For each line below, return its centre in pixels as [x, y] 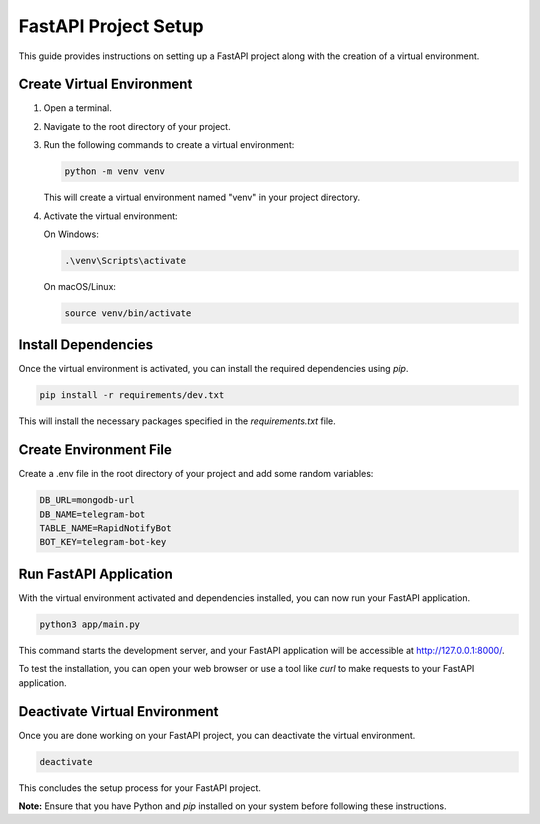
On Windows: [71, 234]
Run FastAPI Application [96, 573]
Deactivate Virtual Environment [118, 711]
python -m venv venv [114, 171]
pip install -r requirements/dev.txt [132, 395]
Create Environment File [95, 450]
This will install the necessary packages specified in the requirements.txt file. [177, 421]
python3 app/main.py [89, 624]
